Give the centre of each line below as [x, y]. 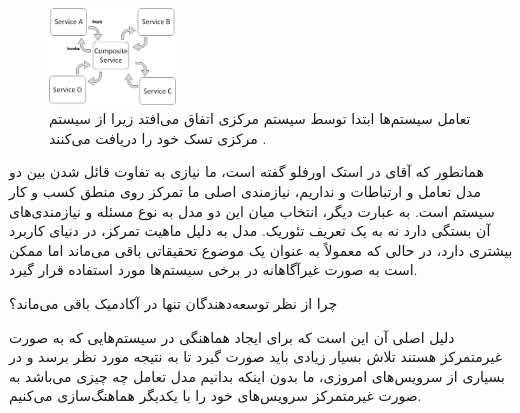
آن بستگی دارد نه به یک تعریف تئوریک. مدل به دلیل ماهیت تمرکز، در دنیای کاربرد [250, 230]
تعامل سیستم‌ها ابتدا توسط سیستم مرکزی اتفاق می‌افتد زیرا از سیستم [260, 118]
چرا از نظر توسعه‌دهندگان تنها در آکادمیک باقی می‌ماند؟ [173, 302]
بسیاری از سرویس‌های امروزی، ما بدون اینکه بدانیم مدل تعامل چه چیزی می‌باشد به [257, 375]
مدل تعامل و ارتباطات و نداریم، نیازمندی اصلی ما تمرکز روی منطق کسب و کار [245, 190]
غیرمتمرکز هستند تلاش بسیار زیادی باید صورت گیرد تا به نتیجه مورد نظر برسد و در [255, 356]
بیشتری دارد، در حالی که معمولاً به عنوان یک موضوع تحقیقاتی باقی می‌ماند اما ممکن [261, 249]
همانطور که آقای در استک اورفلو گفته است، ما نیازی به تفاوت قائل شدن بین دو [246, 171]
